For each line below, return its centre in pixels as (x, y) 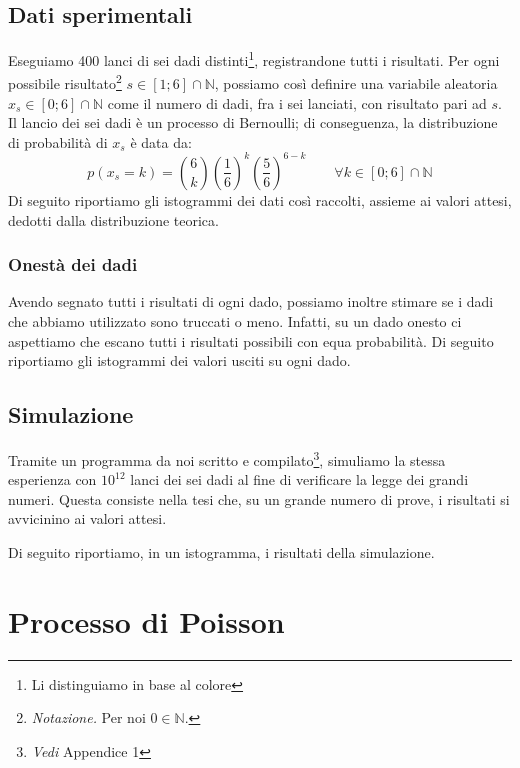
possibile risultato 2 (65, 82)
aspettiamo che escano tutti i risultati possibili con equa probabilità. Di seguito (251, 340)
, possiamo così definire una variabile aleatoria (356, 83)
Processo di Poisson (146, 620)
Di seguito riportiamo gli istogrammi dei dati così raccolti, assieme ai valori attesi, (260, 199)
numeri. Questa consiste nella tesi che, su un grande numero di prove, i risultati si (259, 498)
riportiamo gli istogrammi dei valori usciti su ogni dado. (179, 360)
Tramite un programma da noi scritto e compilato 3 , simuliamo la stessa (227, 458)
